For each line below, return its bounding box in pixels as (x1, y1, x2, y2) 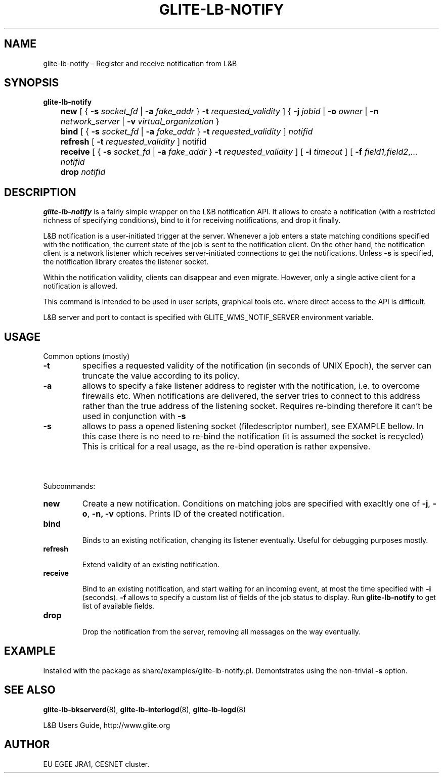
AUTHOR (4, 738, 50, 751)
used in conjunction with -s (82, 411, 186, 422)
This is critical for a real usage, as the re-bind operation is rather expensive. (82, 441, 371, 452)
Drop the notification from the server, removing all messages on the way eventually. (82, 627, 361, 636)
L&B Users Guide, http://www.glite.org (43, 720, 170, 729)
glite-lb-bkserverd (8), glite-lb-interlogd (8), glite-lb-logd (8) (43, 705, 246, 714)
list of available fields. (82, 601, 155, 610)
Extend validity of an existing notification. (82, 560, 220, 569)
